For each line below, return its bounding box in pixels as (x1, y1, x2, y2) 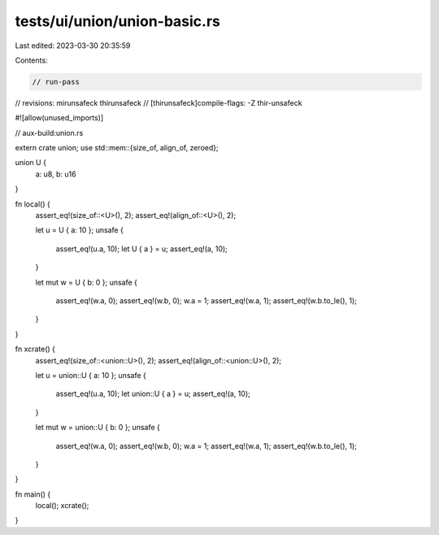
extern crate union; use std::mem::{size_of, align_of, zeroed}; (15, 143, 219, 153)
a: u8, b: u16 (35, 169, 76, 179)
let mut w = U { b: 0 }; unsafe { (35, 277, 138, 287)
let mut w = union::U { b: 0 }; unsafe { (35, 423, 160, 433)
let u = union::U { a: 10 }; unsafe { (35, 370, 146, 380)
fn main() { (15, 489, 51, 499)
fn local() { (15, 199, 50, 209)
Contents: (15, 55, 48, 65)
